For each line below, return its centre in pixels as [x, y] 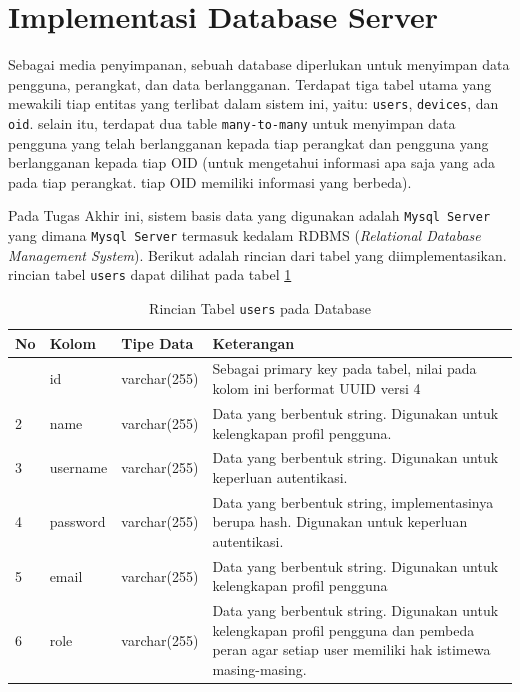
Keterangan [253, 342]
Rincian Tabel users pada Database [260, 307]
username [78, 467]
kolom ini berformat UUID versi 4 [316, 388]
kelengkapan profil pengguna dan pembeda [343, 629]
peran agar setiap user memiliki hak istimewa [351, 649]
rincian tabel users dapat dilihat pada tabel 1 [150, 274]
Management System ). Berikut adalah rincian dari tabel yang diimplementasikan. [257, 254]
